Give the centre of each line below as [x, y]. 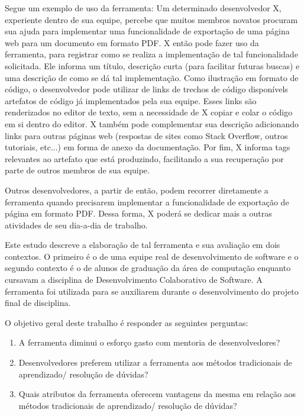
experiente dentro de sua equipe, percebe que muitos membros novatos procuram [151, 19]
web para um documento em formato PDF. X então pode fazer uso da [132, 42]
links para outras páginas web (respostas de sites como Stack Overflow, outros [146, 135]
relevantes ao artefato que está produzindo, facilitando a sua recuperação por [144, 158]
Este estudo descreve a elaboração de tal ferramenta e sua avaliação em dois [143, 245]
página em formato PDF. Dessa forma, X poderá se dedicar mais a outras [138, 213]
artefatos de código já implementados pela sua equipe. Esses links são [131, 100]
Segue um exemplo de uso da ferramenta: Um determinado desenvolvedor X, [143, 8]
